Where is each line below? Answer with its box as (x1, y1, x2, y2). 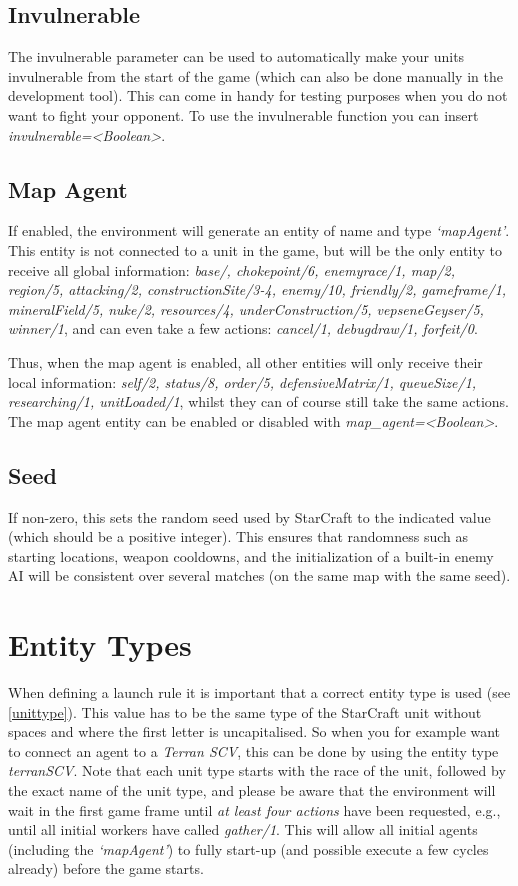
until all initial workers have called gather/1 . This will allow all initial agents (8, 819, 478, 840)
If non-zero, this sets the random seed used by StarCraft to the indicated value (8, 506, 491, 527)
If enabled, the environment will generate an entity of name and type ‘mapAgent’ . (8, 220, 510, 241)
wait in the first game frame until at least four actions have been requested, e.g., (8, 799, 501, 820)
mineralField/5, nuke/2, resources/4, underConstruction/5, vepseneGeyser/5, (8, 298, 484, 319)
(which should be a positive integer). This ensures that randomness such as (8, 526, 469, 547)
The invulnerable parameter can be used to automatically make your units (8, 46, 465, 67)
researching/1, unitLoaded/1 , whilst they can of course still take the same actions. (8, 391, 509, 412)
